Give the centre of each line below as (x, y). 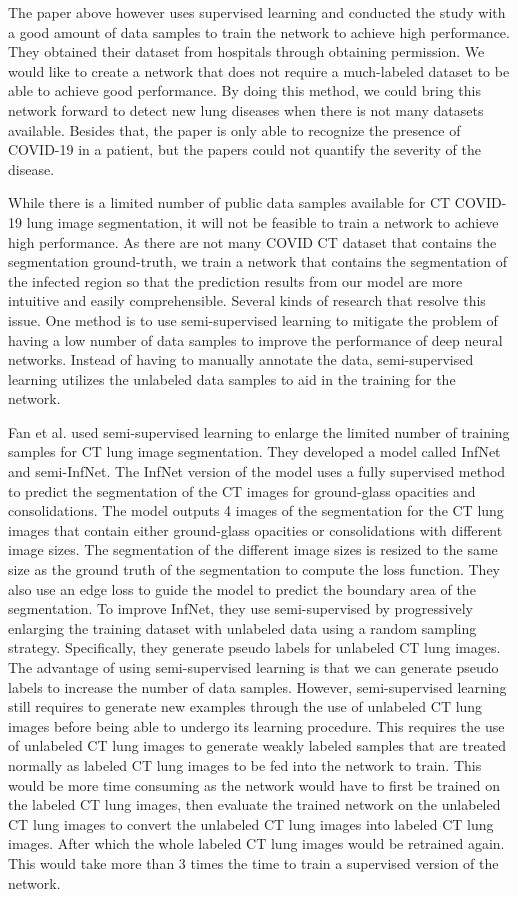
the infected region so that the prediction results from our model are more (235, 280)
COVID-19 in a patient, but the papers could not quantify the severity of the (244, 149)
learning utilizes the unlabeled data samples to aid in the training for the (232, 378)
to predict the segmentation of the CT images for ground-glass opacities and (242, 490)
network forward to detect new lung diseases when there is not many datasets (246, 109)
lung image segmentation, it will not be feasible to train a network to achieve (262, 221)
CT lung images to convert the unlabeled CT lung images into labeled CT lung (251, 823)
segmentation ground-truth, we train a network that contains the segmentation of (257, 261)
